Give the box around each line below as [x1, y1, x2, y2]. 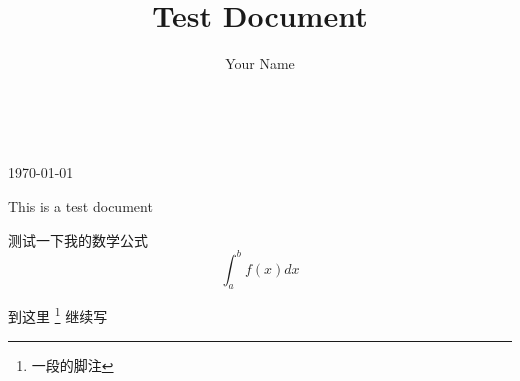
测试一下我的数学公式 [8, 229, 148, 250]
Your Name [225, 53, 295, 74]
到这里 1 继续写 [8, 303, 108, 327]
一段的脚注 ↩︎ [31, 354, 114, 375]
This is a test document [8, 195, 153, 216]
